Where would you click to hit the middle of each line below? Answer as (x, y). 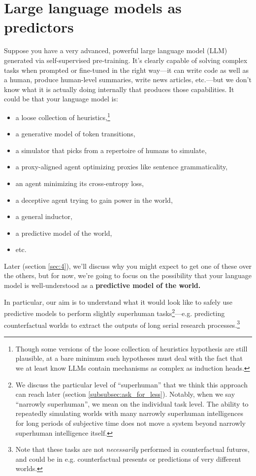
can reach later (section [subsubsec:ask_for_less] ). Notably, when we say (125, 394)
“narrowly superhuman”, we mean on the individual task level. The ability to (132, 403)
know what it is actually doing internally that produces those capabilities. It (119, 89)
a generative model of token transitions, (75, 134)
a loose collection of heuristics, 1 (63, 116)
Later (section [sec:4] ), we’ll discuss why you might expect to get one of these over (128, 266)
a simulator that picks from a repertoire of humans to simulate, (111, 150)
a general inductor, (44, 216)
